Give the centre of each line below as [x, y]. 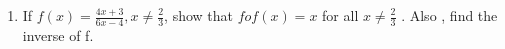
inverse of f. [58, 34]
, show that [199, 15]
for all [340, 15]
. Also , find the [449, 15]
